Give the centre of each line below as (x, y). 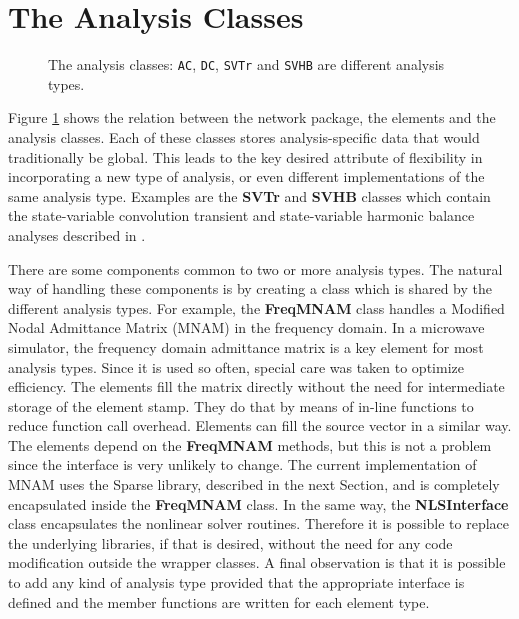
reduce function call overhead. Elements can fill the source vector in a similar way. (260, 425)
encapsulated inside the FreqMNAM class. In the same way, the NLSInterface (258, 503)
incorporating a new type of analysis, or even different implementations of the (246, 176)
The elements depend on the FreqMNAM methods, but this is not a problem (250, 444)
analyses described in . (77, 234)
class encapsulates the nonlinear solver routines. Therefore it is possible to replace (259, 523)
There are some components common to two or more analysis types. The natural (255, 268)
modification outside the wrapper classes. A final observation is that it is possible (257, 562)
